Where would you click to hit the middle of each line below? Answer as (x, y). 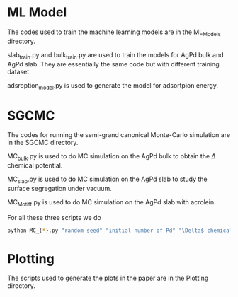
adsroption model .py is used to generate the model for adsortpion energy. (113, 86)
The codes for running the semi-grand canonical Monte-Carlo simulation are (119, 135)
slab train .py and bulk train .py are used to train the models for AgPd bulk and (116, 56)
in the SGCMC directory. (43, 143)
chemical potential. (35, 165)
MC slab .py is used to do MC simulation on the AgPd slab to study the (107, 180)
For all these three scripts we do (54, 217)
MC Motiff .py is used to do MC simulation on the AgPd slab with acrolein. (112, 203)
